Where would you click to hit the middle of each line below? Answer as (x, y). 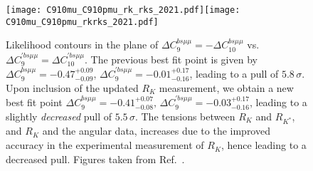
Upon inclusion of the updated (72, 87)
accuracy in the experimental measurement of (105, 145)
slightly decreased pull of (59, 116)
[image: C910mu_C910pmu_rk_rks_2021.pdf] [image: (123, 10)
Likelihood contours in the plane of (82, 45)
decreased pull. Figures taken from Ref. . (95, 159)
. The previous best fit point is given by (171, 59)
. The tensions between (185, 116)
